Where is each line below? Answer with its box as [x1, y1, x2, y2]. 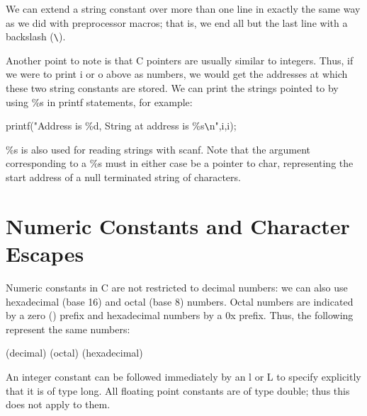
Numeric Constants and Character [6, 211, 350, 240]
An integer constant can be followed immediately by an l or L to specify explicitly [6, 369, 361, 383]
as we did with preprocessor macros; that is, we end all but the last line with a [6, 15, 348, 30]
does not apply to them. [6, 397, 111, 412]
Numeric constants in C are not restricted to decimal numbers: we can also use [6, 279, 348, 294]
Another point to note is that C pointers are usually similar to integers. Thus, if [6, 52, 354, 67]
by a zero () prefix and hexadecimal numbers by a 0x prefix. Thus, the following [6, 308, 354, 323]
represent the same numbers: [6, 321, 130, 336]
